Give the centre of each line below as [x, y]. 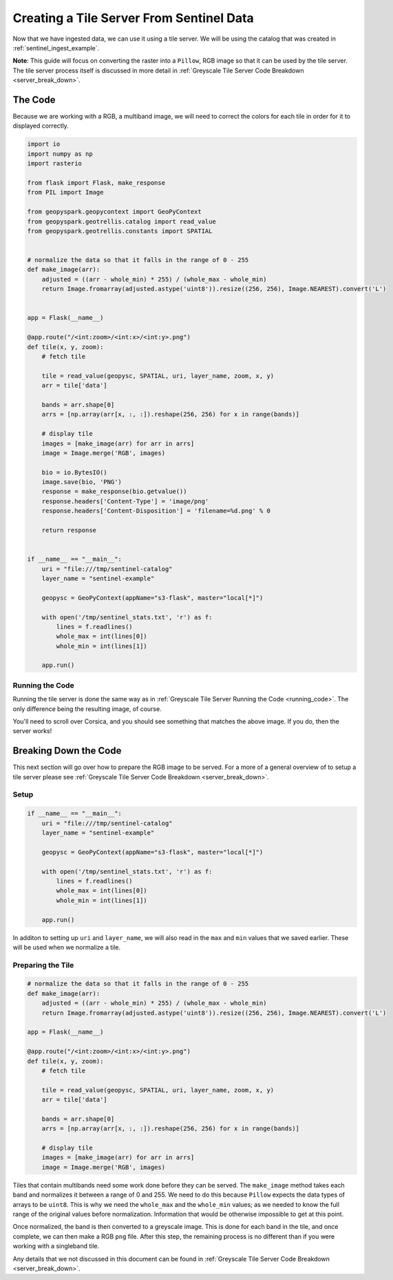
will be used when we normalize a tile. [67, 947]
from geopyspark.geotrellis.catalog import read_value [121, 221]
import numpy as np [60, 154]
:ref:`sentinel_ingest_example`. [56, 48]
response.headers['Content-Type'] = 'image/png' [125, 501]
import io [44, 144]
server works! [32, 731]
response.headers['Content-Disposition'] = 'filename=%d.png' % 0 [156, 511]
